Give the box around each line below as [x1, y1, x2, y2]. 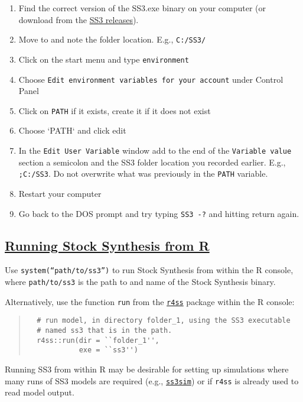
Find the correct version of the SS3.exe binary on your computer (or [18, 2, 266, 14]
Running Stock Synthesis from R [5, 236, 210, 254]
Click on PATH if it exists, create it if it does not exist [18, 104, 211, 116]
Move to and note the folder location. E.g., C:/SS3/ [18, 33, 206, 46]
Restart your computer [18, 187, 102, 199]
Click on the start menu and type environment [18, 53, 189, 65]
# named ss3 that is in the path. [37, 326, 172, 335]
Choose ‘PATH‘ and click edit [18, 124, 126, 137]
